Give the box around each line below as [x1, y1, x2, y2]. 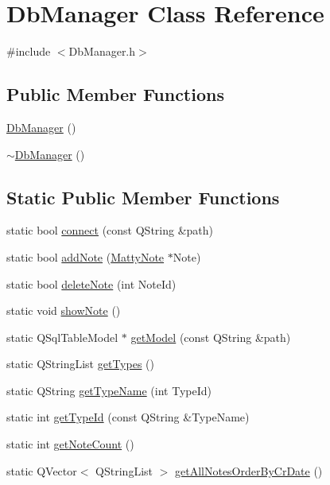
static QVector [6, 462, 77, 479]
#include [6, 43, 51, 60]
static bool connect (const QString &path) [6, 222, 214, 239]
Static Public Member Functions [6, 184, 280, 209]
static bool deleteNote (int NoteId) [6, 275, 177, 292]
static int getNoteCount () [6, 436, 134, 452]
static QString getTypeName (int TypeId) [6, 382, 212, 398]
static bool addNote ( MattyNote [6, 248, 165, 265]
